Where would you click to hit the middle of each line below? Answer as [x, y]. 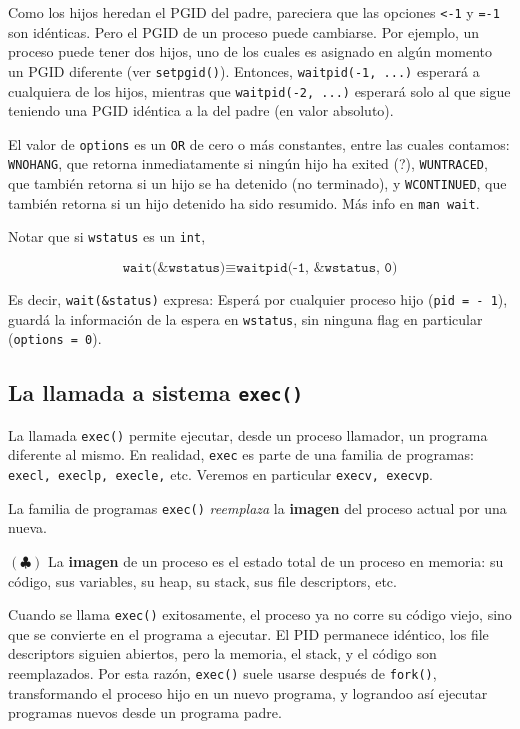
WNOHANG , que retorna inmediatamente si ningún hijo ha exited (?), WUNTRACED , [248, 163]
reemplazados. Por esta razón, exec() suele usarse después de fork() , [222, 673]
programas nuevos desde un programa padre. [145, 712]
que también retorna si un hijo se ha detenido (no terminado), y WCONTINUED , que [257, 183]
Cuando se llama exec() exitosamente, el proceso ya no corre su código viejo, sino [260, 614]
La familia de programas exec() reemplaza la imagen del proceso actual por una [257, 507]
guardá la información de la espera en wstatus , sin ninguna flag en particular [245, 318]
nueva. [27, 527]
